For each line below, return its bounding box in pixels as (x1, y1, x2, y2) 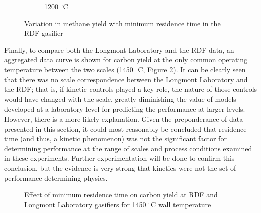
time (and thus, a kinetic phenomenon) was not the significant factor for (4, 133, 227, 144)
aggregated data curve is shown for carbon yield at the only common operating (4, 54, 248, 65)
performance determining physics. (4, 172, 108, 183)
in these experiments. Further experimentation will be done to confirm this (4, 153, 235, 163)
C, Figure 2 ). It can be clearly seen (138, 64, 246, 74)
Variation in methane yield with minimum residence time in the (24, 18, 221, 28)
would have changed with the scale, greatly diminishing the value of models (4, 93, 236, 104)
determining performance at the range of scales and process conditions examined (4, 143, 252, 153)
